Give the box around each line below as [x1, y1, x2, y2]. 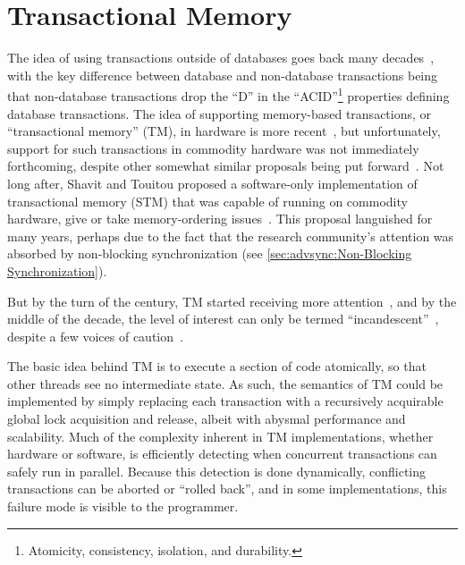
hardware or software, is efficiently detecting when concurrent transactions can [7, 444, 437, 463]
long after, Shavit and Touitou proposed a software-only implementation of [7, 173, 418, 192]
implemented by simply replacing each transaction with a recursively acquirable [7, 392, 444, 410]
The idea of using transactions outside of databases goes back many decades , [7, 48, 435, 67]
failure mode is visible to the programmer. [7, 497, 239, 516]
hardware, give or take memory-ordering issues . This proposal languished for [7, 209, 433, 228]
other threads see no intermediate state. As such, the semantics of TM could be [7, 374, 444, 392]
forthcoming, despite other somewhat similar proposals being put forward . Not [7, 156, 444, 175]
